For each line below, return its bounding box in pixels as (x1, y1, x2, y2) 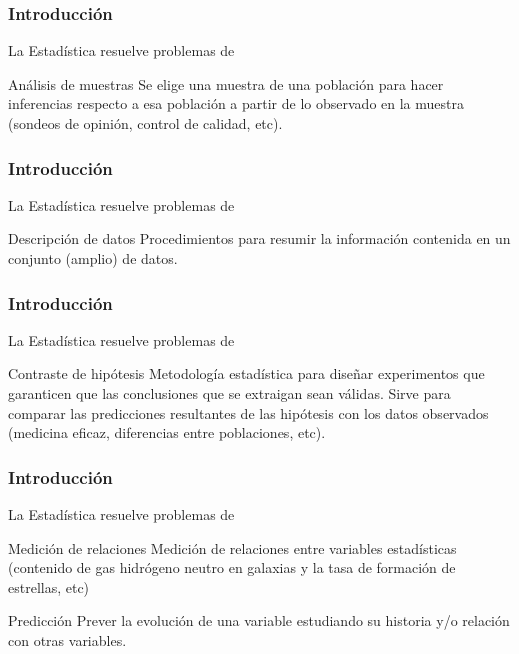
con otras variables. (8, 629, 127, 650)
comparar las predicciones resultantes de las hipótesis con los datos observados (8, 402, 489, 423)
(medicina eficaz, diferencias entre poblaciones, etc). (8, 422, 326, 443)
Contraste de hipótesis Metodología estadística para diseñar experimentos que (8, 363, 485, 384)
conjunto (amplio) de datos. (8, 248, 178, 268)
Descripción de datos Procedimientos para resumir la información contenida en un (8, 228, 511, 249)
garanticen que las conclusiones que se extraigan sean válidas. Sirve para (8, 383, 451, 403)
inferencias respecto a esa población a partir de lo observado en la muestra (8, 93, 464, 114)
